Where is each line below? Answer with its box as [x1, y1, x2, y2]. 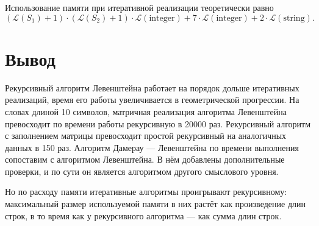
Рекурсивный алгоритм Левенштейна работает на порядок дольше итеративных [5, 81, 299, 94]
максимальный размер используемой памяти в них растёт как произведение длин [5, 197, 306, 210]
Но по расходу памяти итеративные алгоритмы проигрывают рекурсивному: [5, 185, 287, 198]
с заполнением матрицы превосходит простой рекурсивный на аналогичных [5, 129, 287, 142]
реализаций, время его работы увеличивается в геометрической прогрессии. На [5, 93, 299, 106]
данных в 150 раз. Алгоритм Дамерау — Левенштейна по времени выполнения [5, 141, 299, 154]
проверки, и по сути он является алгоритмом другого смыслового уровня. [5, 164, 279, 177]
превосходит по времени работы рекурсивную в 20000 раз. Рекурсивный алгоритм [5, 117, 311, 130]
